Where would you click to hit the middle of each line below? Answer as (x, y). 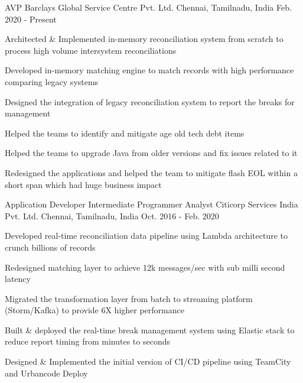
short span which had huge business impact (83, 184)
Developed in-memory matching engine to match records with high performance (149, 70)
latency (18, 279)
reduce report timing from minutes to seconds (87, 341)
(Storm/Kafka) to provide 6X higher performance (95, 310)
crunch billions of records (50, 247)
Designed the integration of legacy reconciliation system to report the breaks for (150, 101)
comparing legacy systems (52, 81)
